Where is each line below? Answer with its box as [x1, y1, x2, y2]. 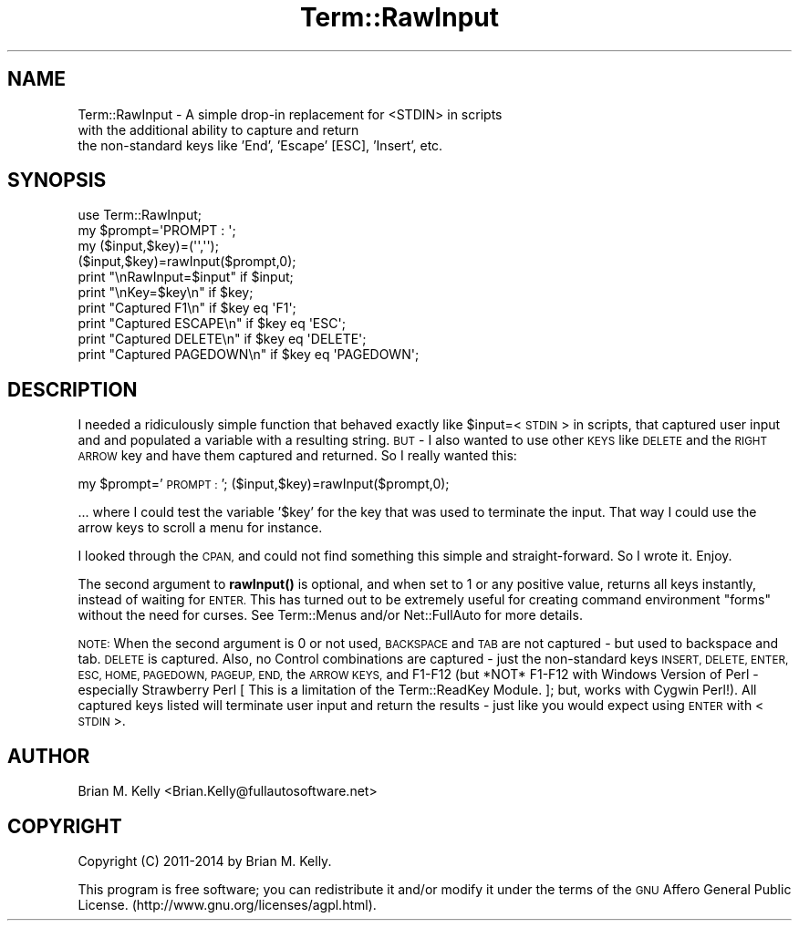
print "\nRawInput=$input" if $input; [78, 269, 294, 285]
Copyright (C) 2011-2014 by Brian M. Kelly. [78, 852, 332, 869]
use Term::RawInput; [78, 207, 202, 223]
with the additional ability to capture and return [78, 121, 359, 138]
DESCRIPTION [7, 377, 138, 401]
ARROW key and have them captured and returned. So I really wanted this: [78, 448, 517, 464]
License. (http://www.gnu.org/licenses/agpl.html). [78, 896, 377, 913]
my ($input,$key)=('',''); [78, 238, 219, 254]
